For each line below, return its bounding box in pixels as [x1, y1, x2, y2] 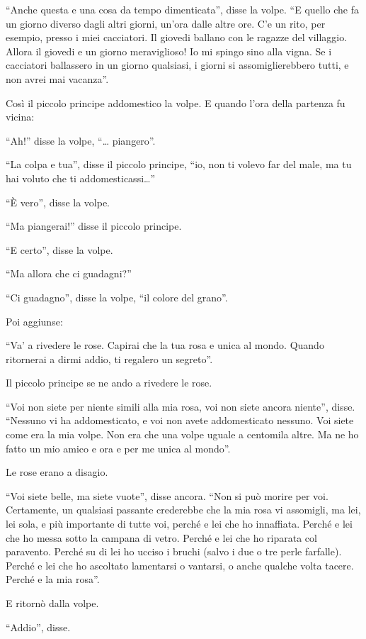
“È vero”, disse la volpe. [6, 194, 110, 209]
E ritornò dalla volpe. [6, 596, 99, 610]
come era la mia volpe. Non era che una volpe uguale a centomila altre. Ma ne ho [6, 427, 359, 442]
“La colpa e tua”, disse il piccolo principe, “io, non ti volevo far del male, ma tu [6, 157, 352, 172]
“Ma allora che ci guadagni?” [6, 266, 132, 281]
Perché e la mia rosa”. [6, 572, 100, 587]
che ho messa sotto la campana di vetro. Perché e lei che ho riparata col [6, 530, 317, 545]
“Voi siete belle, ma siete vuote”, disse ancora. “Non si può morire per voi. [6, 488, 328, 503]
